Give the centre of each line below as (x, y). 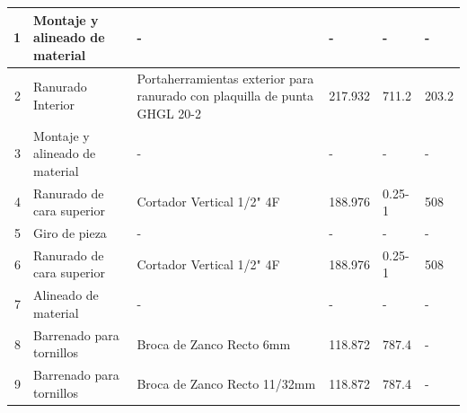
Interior (54, 104)
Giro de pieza (70, 233)
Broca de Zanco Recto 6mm (214, 343)
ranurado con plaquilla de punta (225, 96)
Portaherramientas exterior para (225, 78)
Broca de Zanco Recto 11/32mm (226, 383)
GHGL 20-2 (169, 113)
